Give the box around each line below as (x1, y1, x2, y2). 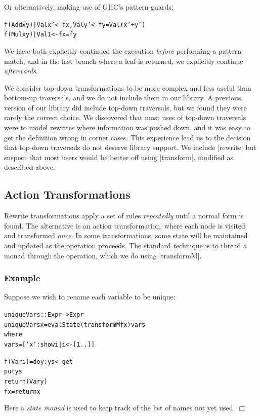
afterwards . (4, 65, 38, 76)
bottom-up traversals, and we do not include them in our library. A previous (4, 92, 241, 103)
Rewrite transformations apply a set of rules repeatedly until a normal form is (4, 210, 244, 221)
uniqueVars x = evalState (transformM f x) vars (4, 321, 146, 328)
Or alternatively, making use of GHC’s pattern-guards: (4, 2, 174, 12)
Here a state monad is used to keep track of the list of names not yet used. (4, 402, 235, 413)
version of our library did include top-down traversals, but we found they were (4, 102, 247, 112)
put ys (4, 368, 22, 375)
